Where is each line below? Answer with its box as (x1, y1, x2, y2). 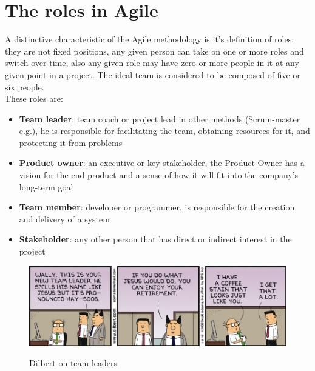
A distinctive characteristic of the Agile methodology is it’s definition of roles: (5, 33, 294, 45)
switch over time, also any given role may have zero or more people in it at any (5, 56, 299, 69)
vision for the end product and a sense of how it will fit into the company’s (19, 169, 299, 181)
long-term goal (19, 180, 73, 193)
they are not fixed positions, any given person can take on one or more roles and (5, 44, 304, 57)
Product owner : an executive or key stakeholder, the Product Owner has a (19, 156, 305, 169)
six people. (5, 80, 44, 93)
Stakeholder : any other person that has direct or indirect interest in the (19, 233, 292, 246)
